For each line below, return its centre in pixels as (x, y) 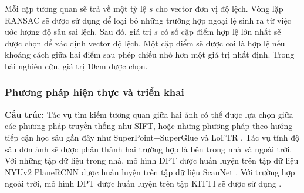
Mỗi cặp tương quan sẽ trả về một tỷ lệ (76, 8)
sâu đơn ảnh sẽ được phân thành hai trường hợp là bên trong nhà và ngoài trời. (148, 149)
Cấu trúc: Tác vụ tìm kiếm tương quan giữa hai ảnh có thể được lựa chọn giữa (149, 114)
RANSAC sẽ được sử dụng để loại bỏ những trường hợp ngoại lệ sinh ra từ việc (148, 20)
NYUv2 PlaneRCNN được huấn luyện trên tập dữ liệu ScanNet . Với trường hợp (150, 172)
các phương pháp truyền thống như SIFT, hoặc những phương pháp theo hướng (149, 126)
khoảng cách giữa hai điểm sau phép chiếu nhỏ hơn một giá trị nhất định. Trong (150, 54)
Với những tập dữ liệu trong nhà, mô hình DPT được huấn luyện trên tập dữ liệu (152, 160)
